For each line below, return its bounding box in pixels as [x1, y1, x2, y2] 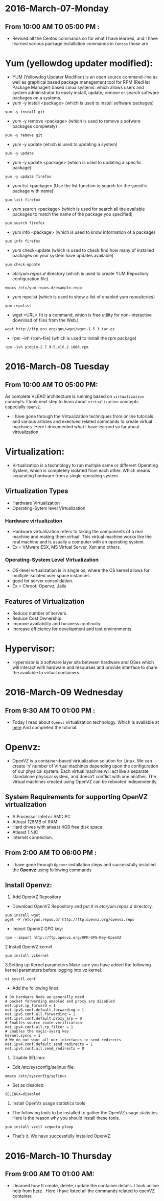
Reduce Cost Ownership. [12, 615, 63, 621]
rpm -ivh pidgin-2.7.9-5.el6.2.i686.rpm [5, 344, 89, 349]
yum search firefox [5, 221, 45, 225]
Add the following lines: [12, 985, 60, 991]
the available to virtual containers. [12, 670, 81, 676]
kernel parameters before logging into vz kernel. [5, 967, 103, 973]
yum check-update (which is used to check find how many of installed [12, 247, 154, 253]
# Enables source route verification [5, 1020, 82, 1026]
